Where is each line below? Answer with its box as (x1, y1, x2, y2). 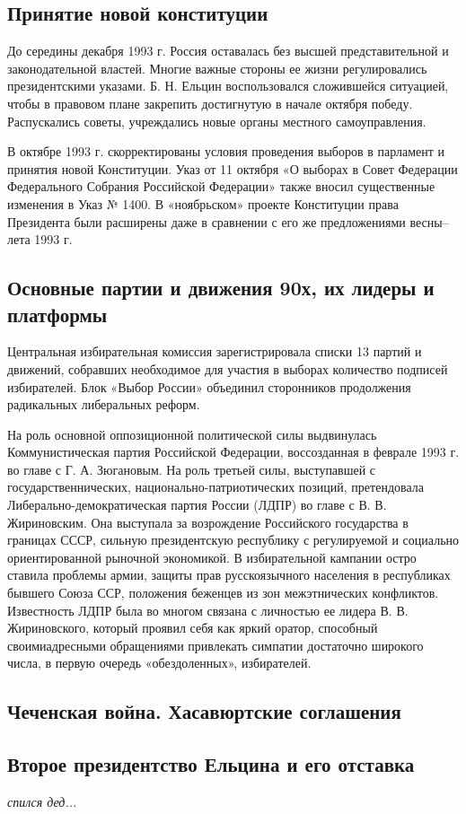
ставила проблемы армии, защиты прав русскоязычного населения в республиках (7, 565, 451, 584)
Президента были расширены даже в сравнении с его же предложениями (7, 212, 406, 231)
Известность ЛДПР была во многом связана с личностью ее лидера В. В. (7, 600, 409, 619)
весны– (409, 212, 449, 231)
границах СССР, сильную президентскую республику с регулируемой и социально (7, 530, 460, 549)
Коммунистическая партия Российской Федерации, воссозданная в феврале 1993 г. (7, 442, 460, 461)
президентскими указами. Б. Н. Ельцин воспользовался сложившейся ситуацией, (7, 76, 449, 95)
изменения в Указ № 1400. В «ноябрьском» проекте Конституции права (7, 194, 399, 213)
